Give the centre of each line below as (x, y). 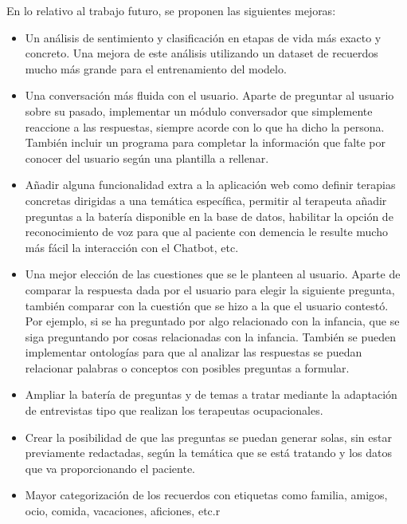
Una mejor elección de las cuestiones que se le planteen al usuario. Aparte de (213, 274)
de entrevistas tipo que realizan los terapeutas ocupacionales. (174, 410)
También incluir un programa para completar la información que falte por (205, 142)
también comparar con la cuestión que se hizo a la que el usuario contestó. (207, 305)
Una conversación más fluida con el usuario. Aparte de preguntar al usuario (209, 95)
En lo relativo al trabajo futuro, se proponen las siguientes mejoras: (171, 10)
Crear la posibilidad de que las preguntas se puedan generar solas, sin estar (208, 437)
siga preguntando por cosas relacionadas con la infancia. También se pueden (211, 336)
